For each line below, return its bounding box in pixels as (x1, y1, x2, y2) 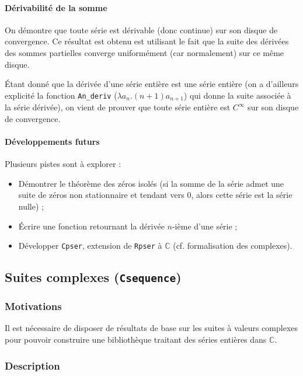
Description (5, 358, 60, 372)
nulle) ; (18, 200, 44, 212)
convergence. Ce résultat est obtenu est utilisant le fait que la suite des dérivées (5, 35, 289, 47)
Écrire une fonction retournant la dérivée (18, 220, 165, 232)
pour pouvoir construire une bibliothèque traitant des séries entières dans (5, 333, 267, 345)
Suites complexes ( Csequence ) (5, 268, 182, 286)
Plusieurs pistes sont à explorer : (5, 158, 121, 170)
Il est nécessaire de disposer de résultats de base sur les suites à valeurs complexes (5, 322, 298, 334)
